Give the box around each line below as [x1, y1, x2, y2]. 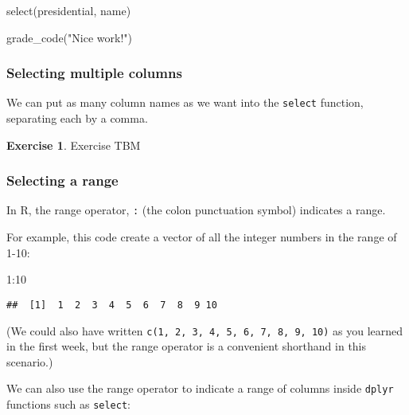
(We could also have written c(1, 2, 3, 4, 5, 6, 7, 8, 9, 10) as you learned [6, 322, 403, 339]
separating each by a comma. [6, 110, 148, 127]
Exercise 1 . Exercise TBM [6, 136, 141, 153]
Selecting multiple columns [6, 63, 182, 83]
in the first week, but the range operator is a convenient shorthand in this [6, 338, 367, 354]
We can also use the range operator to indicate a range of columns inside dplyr [6, 380, 394, 397]
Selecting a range [6, 170, 119, 190]
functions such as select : [6, 396, 130, 413]
